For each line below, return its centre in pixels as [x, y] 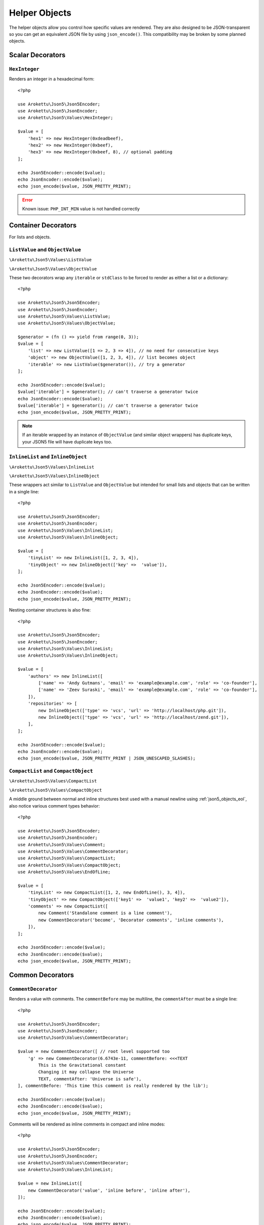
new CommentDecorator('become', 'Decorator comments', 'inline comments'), [131, 920]
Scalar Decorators [37, 55]
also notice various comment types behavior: [55, 806]
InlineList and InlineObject [48, 457]
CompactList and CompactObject [51, 771]
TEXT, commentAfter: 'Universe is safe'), [90, 1079]
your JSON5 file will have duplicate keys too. [67, 441]
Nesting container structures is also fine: [50, 610]
